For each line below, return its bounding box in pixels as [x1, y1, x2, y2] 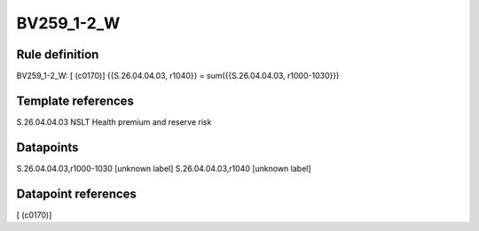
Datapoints [16, 140, 79, 155]
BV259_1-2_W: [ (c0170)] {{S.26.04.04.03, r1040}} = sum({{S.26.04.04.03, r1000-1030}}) [16, 71, 340, 81]
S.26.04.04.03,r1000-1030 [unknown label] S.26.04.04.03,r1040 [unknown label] [16, 163, 311, 173]
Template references [16, 93, 135, 108]
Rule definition [16, 47, 99, 62]
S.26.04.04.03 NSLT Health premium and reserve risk [16, 116, 212, 127]
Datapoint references [16, 186, 137, 201]
